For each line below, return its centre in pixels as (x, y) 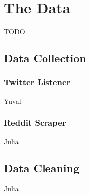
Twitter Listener (37, 82)
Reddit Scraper (35, 123)
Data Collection (45, 58)
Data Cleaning (42, 168)
